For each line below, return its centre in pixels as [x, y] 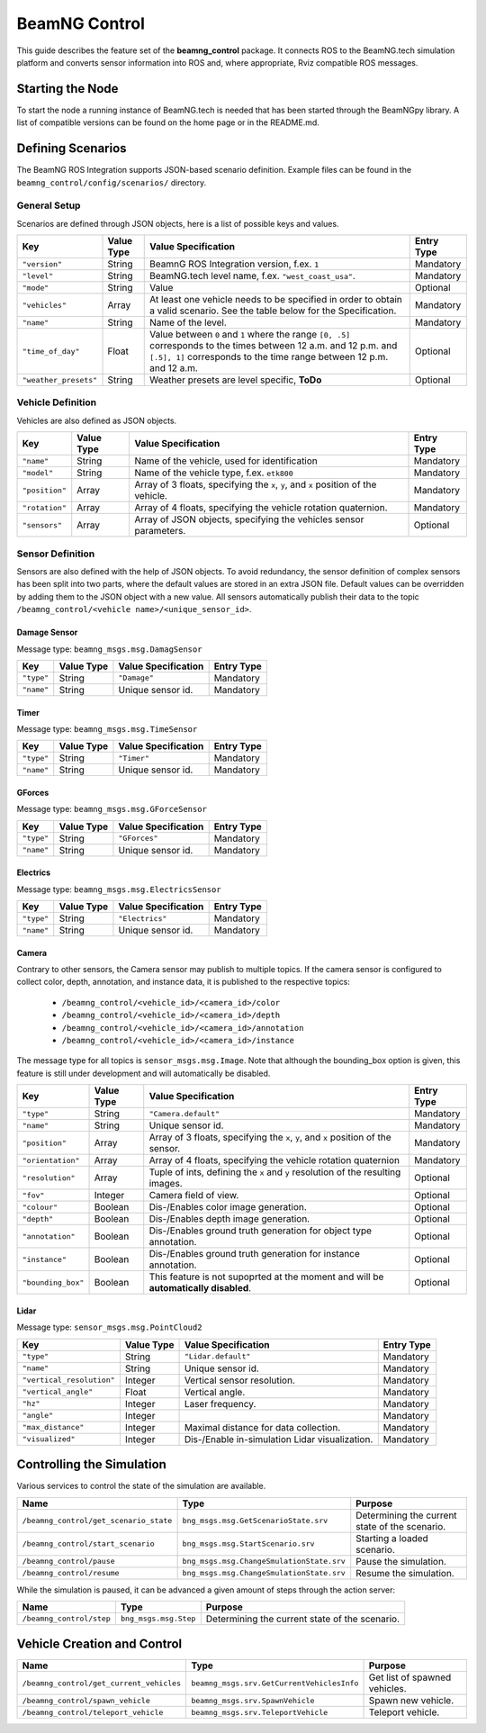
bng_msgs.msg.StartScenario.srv [248, 1544]
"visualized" [49, 1439]
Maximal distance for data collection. [262, 1427]
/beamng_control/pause [69, 1561]
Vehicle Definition [57, 402]
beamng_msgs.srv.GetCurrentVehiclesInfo [274, 1683]
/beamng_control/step [67, 1619]
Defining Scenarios [72, 149]
